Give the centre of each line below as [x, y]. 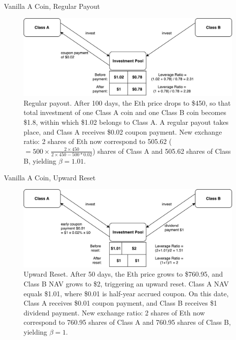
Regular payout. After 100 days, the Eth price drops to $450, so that [127, 102]
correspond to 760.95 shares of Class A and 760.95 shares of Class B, [127, 322]
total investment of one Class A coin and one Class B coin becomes [125, 112]
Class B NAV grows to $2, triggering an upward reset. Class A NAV [126, 283]
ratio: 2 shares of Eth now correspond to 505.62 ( [98, 141]
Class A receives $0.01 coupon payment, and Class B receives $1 [120, 303]
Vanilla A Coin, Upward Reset [50, 177]
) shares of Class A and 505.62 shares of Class [162, 151]
